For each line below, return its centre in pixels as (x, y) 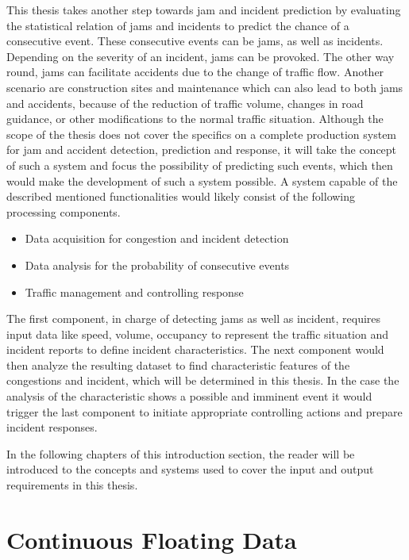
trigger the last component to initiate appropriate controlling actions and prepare (204, 411)
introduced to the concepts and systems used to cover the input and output (190, 469)
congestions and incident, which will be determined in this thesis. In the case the (203, 380)
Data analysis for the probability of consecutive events (157, 265)
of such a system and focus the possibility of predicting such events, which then (200, 165)
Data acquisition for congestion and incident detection (157, 238)
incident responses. (52, 427)
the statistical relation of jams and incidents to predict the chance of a (178, 25)
